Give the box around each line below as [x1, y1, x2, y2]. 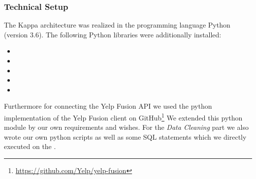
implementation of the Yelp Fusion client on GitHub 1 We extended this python [4, 111, 243, 122]
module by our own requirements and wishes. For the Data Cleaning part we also [4, 122, 249, 132]
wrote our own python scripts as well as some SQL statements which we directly [4, 131, 247, 142]
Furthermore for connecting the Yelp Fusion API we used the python [4, 101, 212, 111]
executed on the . [4, 141, 56, 151]
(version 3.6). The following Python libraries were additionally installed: [4, 29, 222, 39]
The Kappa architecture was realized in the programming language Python [4, 20, 230, 30]
